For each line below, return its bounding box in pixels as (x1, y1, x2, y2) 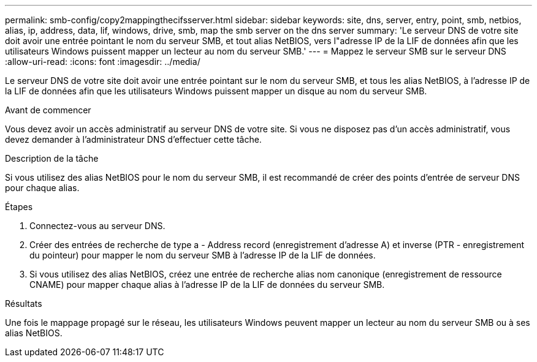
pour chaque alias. (5, 183, 80, 193)
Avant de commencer (5, 105, 91, 115)
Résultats (5, 298, 42, 309)
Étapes (5, 202, 33, 212)
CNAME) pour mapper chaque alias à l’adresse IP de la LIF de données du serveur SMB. (29, 279, 385, 290)
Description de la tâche (5, 153, 99, 164)
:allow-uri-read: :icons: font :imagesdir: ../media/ (5, 56, 200, 67)
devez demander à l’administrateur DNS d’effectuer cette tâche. (5, 134, 262, 145)
